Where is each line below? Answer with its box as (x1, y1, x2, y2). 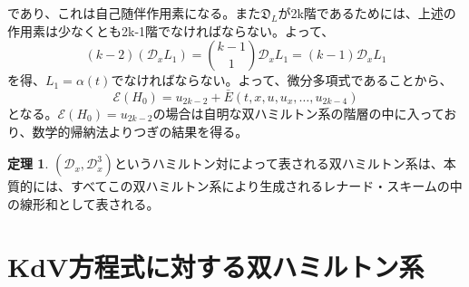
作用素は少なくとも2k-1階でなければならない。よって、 (7, 21, 335, 40)
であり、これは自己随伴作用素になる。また (7, 4, 261, 22)
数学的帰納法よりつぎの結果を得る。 (32, 121, 249, 140)
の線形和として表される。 (7, 194, 160, 213)
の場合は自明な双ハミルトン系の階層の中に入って (152, 104, 445, 122)
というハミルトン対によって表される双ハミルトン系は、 (113, 154, 444, 173)
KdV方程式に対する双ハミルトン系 (7, 247, 425, 284)
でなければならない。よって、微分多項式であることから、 (111, 71, 453, 90)
